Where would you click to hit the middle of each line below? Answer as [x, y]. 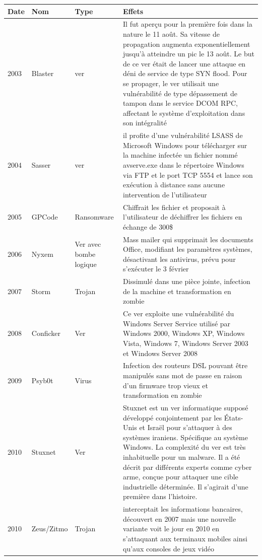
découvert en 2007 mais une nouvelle [180, 518]
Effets [133, 11]
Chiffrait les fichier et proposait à [174, 207]
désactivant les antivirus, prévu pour [179, 259]
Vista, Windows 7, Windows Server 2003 [186, 343]
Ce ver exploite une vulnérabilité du [179, 313]
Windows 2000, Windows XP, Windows [184, 333]
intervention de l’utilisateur [165, 194]
